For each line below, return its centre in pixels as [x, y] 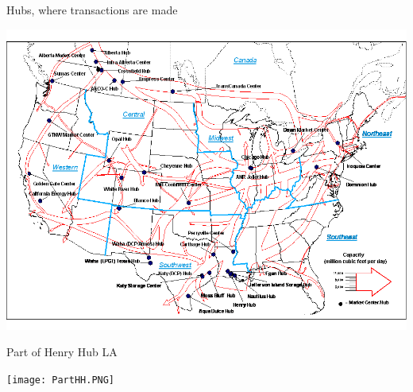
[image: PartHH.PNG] [61, 380]
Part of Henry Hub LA [62, 352]
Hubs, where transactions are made [92, 10]
